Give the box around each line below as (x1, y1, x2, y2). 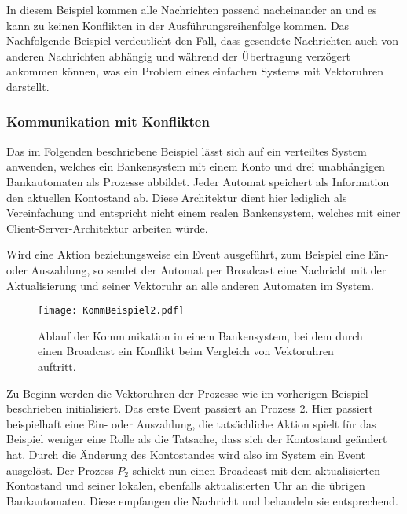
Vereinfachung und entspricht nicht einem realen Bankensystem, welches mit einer (6, 204, 401, 221)
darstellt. (6, 78, 49, 94)
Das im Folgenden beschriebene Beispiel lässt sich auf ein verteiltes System (6, 142, 367, 159)
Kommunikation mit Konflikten (6, 112, 210, 131)
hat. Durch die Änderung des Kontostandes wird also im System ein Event (6, 446, 366, 462)
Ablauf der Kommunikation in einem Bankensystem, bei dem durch (38, 327, 363, 343)
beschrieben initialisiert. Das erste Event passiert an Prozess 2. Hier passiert (6, 400, 373, 417)
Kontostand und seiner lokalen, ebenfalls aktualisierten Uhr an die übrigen (6, 477, 365, 494)
